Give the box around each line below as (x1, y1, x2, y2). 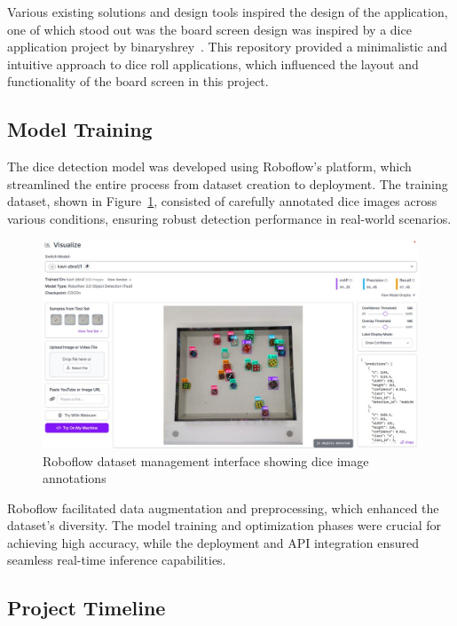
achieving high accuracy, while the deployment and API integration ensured (7, 533, 419, 551)
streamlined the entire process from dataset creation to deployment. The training (7, 174, 448, 193)
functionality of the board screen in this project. (7, 72, 269, 91)
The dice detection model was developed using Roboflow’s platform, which (7, 157, 412, 176)
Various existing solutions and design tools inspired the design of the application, (7, 3, 448, 20)
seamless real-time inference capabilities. (7, 551, 226, 569)
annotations (43, 469, 106, 487)
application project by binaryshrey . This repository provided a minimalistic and (7, 37, 448, 56)
